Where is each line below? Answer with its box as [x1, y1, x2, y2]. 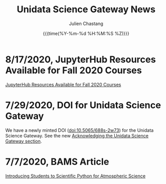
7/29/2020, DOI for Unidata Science [5, 99, 161, 111]
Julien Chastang [69, 20, 103, 27]
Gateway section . [5, 138, 42, 144]
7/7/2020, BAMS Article [5, 156, 109, 167]
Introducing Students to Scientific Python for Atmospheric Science [5, 173, 146, 179]
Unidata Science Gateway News [16, 4, 156, 15]
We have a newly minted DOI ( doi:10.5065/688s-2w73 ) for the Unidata [5, 127, 154, 133]
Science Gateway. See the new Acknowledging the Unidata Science [5, 132, 149, 139]
